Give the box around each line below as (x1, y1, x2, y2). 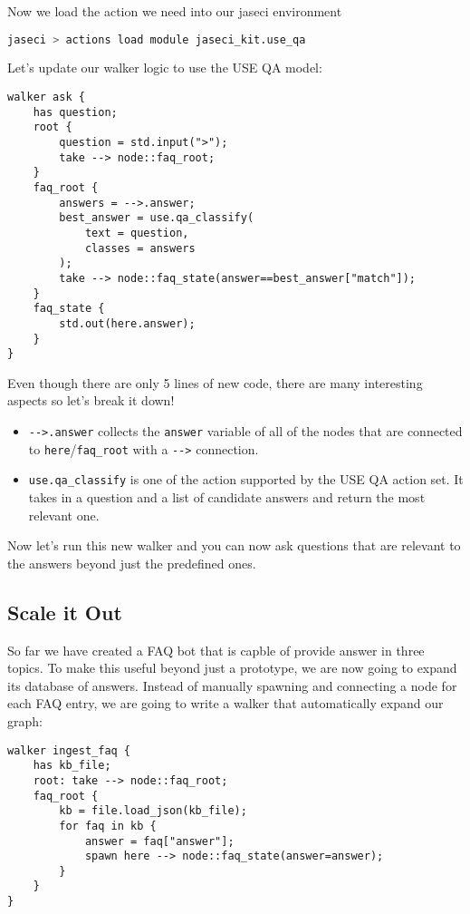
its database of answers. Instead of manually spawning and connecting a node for (7, 676, 457, 695)
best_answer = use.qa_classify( (59, 211, 254, 225)
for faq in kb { (59, 819, 157, 832)
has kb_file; (33, 759, 111, 773)
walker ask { (7, 91, 85, 104)
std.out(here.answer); (59, 316, 196, 330)
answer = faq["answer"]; (84, 834, 235, 848)
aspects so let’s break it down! (7, 391, 175, 410)
